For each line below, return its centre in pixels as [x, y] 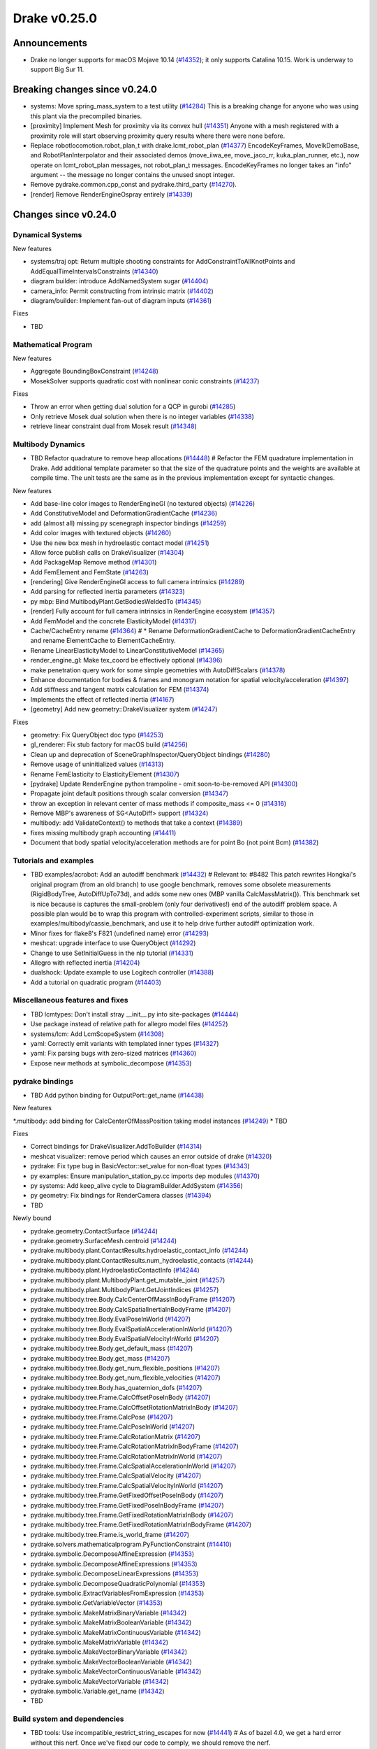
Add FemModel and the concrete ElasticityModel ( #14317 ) [113, 621]
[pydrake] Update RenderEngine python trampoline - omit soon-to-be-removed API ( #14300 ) [164, 784]
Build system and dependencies [68, 1719]
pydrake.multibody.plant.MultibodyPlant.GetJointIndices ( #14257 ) [125, 1289]
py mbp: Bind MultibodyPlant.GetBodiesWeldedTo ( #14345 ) [116, 601]
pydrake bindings [43, 1081]
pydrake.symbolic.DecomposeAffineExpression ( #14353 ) [112, 1554]
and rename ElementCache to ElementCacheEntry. [103, 641]
